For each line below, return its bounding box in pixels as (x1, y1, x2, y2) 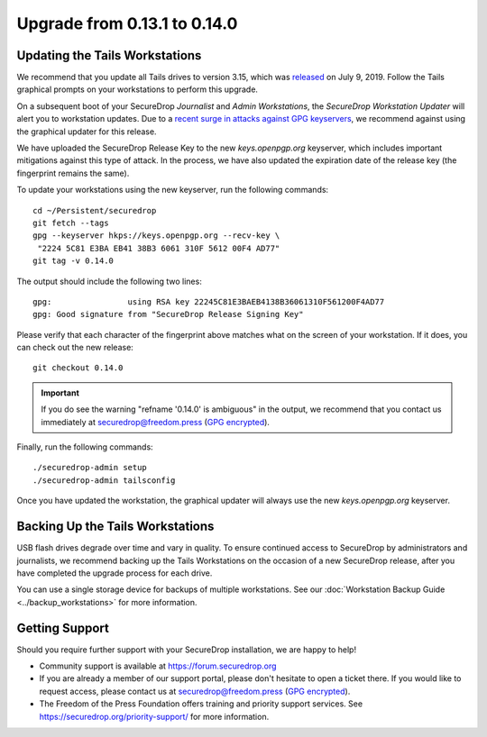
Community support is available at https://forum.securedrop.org (39, 660, 277, 671)
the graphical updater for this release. (16, 126, 157, 137)
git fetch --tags (32, 217, 109, 228)
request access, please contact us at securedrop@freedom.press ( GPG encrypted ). (39, 686, 351, 696)
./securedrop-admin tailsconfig (32, 475, 176, 486)
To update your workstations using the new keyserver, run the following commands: (16, 185, 329, 196)
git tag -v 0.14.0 (32, 256, 115, 266)
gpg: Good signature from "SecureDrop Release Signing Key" (32, 309, 304, 320)
